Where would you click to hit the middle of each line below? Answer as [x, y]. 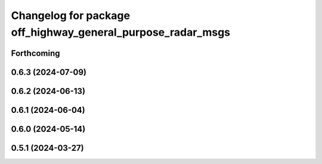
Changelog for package [71, 15]
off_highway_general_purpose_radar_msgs [121, 32]
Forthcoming [35, 53]
